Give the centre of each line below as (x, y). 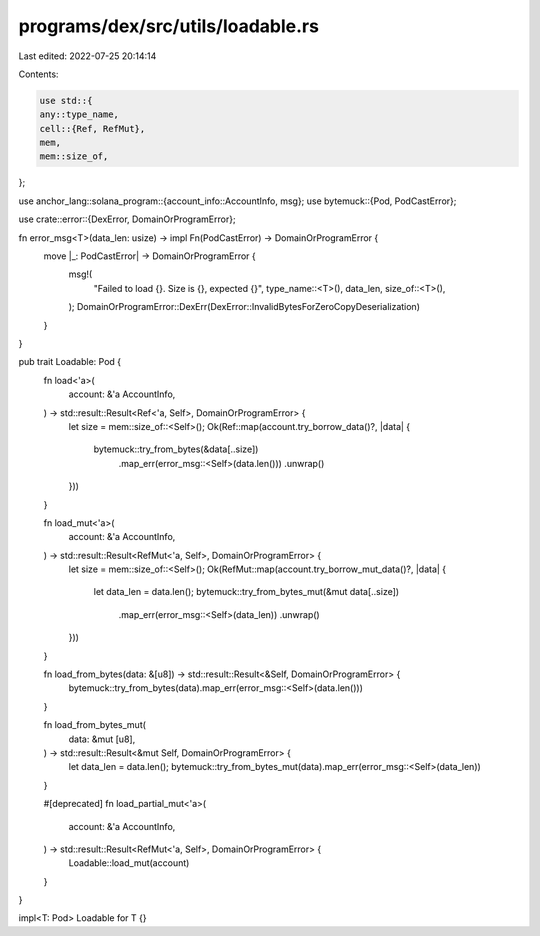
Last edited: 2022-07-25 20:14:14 (87, 56)
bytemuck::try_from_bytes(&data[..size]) (176, 449)
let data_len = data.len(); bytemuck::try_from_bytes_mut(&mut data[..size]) (246, 592)
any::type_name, (79, 114)
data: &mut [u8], (102, 739)
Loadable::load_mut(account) (129, 863)
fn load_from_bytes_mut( (95, 725)
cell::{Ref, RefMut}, (92, 128)
